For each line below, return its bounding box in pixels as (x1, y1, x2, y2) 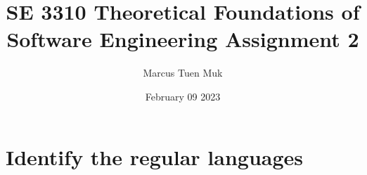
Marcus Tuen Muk (143, 65, 223, 80)
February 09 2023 (145, 89, 221, 103)
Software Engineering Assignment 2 (6, 25, 359, 53)
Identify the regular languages (6, 142, 304, 171)
